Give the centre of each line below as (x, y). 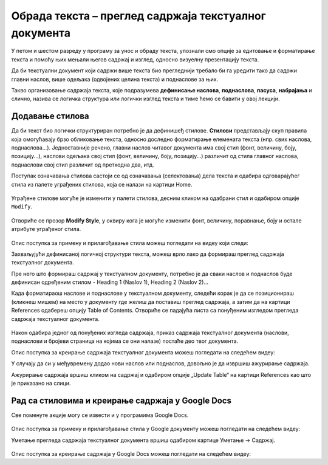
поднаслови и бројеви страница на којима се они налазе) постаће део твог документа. (125, 341)
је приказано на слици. (41, 383)
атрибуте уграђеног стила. (46, 229)
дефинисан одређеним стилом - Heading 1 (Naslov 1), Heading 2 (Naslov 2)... (110, 282)
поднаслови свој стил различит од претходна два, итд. (83, 165)
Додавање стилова (50, 116)
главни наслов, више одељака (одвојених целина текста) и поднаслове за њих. (115, 79)
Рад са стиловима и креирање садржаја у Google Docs (121, 400)
